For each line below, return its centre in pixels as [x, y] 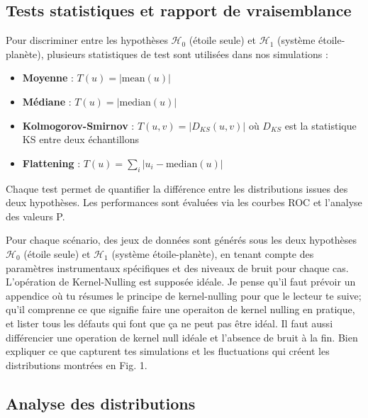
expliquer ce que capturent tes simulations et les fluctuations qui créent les [168, 351]
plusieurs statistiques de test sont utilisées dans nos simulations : [188, 53]
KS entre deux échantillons [81, 139]
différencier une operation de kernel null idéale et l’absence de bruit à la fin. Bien [182, 337]
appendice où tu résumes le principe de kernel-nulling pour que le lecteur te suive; [184, 295]
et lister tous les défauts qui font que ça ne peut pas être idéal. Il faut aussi [169, 323]
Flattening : [51, 163]
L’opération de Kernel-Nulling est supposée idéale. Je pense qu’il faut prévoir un [181, 282]
